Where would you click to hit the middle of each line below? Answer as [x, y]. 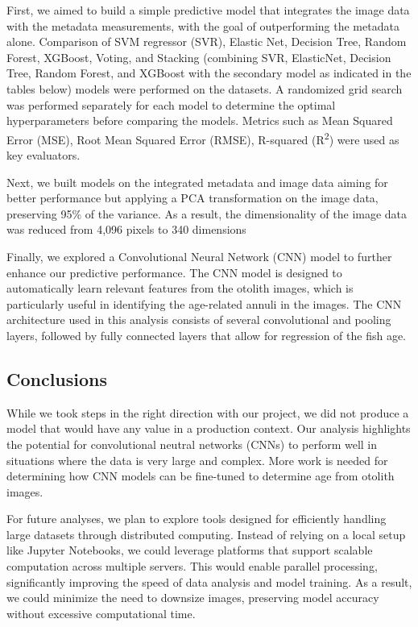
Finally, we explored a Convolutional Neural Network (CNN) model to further [199, 256]
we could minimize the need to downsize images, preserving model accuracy [193, 598]
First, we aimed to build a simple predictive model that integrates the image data [208, 10]
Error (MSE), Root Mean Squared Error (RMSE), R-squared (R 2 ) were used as [203, 138]
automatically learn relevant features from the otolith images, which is [180, 288]
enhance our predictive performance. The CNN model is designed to [174, 272]
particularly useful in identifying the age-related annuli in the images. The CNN [204, 303]
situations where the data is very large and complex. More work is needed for [197, 460]
